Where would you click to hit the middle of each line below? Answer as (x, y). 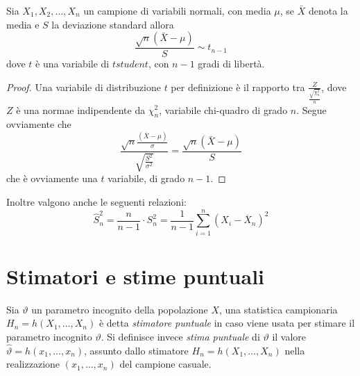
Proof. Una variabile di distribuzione (84, 87)
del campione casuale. (165, 364)
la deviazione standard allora (113, 24)
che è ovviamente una (52, 178)
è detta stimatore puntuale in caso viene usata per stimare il (227, 323)
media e (23, 24)
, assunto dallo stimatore (136, 350)
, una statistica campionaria (278, 309)
